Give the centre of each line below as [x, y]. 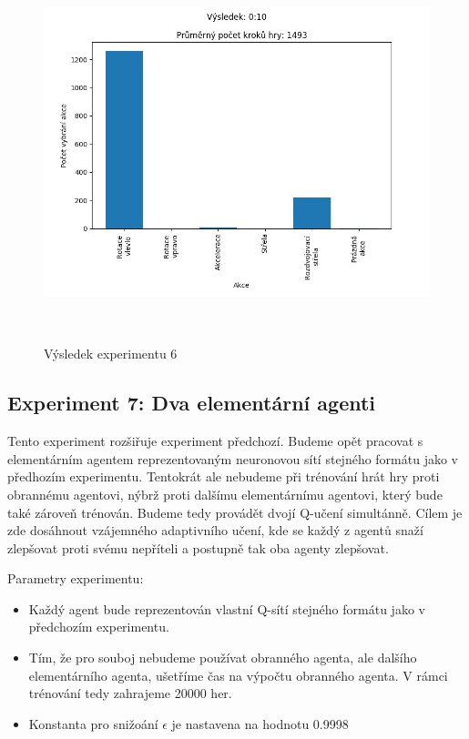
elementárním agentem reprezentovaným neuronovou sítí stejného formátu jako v [233, 458]
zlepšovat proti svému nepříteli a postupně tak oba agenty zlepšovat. [198, 547]
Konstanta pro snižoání [93, 723]
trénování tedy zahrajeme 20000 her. [130, 693]
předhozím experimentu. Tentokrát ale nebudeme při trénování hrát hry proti [224, 476]
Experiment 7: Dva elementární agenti [192, 403]
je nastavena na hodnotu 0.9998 [260, 723]
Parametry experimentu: [76, 578]
